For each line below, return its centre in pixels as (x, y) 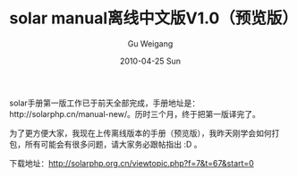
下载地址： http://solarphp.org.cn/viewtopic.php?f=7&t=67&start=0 (132, 163)
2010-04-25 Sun (150, 61)
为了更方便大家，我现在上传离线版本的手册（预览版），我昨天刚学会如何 (140, 133)
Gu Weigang (150, 43)
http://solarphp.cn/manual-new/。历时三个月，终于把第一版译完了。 (135, 114)
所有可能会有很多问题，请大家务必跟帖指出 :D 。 (114, 144)
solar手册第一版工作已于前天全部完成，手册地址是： (105, 103)
